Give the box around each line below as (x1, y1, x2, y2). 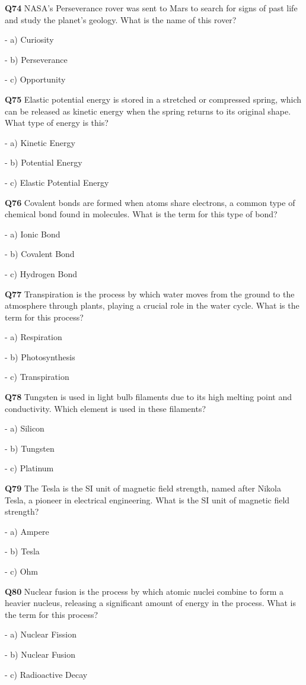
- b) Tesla (5, 545, 40, 557)
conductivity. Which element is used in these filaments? (5, 402, 206, 414)
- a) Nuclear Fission (5, 628, 76, 640)
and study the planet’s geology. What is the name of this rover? (5, 13, 237, 26)
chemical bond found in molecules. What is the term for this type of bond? (5, 208, 278, 220)
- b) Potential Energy (5, 156, 82, 169)
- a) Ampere (5, 525, 49, 537)
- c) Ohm (5, 565, 38, 577)
